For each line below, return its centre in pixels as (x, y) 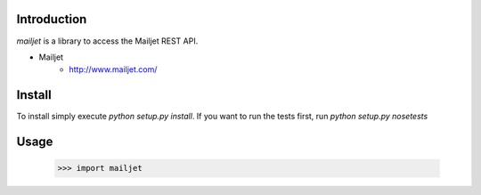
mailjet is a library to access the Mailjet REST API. (107, 41)
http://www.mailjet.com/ (113, 69)
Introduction (52, 19)
